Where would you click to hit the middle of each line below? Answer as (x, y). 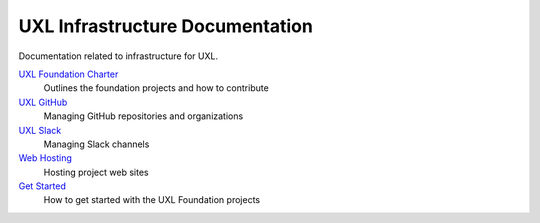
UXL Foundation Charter (68, 74)
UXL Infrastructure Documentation (166, 26)
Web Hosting (45, 158)
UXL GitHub (43, 102)
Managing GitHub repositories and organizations (143, 116)
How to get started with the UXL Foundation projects (151, 200)
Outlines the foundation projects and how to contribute (156, 88)
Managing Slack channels (96, 144)
